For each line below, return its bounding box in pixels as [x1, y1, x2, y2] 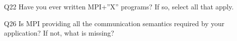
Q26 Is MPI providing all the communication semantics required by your [4, 18, 225, 28]
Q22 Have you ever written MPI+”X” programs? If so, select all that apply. [4, 1, 234, 11]
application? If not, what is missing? [4, 28, 114, 38]
